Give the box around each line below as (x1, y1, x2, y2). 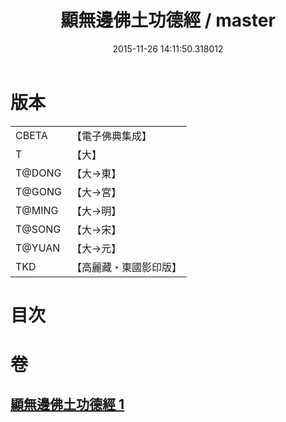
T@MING (15, 203, 59, 217)
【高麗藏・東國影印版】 (71, 260, 182, 274)
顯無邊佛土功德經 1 (10, 396, 125, 413)
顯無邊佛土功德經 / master (60, 9, 276, 32)
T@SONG (15, 222, 62, 236)
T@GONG (15, 184, 62, 198)
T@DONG (15, 166, 62, 180)
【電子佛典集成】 (71, 129, 152, 143)
